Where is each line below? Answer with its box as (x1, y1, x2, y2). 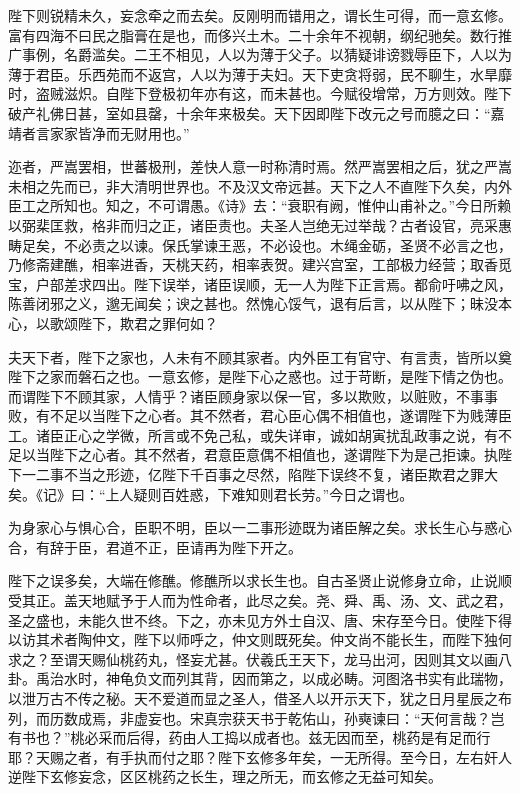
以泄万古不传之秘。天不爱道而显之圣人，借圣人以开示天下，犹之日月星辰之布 (8, 688, 512, 708)
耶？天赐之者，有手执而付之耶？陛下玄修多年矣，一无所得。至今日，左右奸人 (8, 746, 512, 767)
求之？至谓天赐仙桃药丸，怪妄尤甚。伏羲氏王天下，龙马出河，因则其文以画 (8, 648, 498, 669)
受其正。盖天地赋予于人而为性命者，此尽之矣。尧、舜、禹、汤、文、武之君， (8, 590, 512, 611)
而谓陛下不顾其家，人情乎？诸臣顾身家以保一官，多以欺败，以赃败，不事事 (8, 385, 498, 406)
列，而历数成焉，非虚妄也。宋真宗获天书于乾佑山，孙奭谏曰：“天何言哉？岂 (8, 707, 505, 728)
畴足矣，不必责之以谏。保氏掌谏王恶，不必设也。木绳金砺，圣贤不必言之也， (8, 234, 512, 255)
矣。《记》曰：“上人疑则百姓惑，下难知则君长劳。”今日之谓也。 (8, 483, 414, 504)
